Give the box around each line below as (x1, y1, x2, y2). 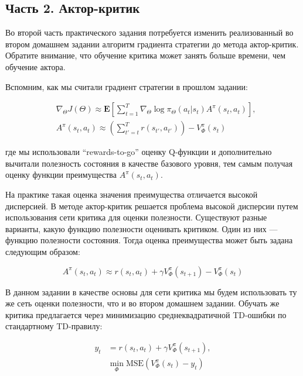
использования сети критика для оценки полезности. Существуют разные (5, 211, 267, 223)
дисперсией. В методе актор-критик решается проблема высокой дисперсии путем (5, 199, 298, 212)
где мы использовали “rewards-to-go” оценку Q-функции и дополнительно (5, 146, 272, 158)
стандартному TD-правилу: (5, 320, 103, 332)
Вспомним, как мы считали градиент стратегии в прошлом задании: (5, 80, 248, 92)
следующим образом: (5, 245, 80, 257)
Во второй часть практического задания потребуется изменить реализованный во (5, 26, 294, 39)
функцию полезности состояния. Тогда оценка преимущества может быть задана (5, 234, 293, 246)
